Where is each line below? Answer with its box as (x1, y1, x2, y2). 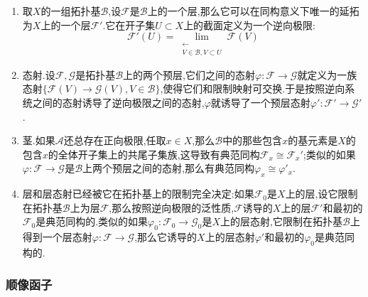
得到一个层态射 (22, 229, 92, 244)
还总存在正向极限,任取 (63, 133, 166, 148)
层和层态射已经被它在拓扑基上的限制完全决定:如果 (22, 186, 254, 201)
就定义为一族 (297, 67, 357, 82)
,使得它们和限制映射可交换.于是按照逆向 (160, 81, 345, 96)
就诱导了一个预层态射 (210, 95, 310, 110)
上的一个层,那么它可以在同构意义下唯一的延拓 (147, 4, 359, 18)
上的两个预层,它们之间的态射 (123, 67, 255, 82)
